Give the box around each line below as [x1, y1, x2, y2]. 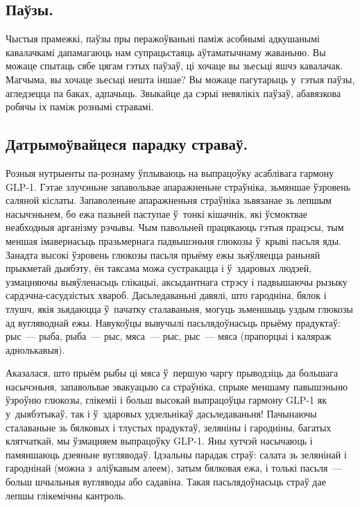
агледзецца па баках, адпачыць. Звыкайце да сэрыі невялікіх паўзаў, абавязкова [6, 85, 341, 100]
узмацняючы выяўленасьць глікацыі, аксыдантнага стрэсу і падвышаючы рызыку [6, 274, 348, 289]
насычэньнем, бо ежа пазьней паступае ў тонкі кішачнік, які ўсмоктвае [6, 206, 307, 221]
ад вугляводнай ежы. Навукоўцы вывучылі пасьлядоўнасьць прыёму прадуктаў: [6, 315, 341, 329]
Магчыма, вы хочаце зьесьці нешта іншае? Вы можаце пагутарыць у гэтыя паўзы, [6, 71, 355, 86]
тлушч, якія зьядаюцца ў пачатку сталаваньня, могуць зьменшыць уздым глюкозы [6, 301, 354, 316]
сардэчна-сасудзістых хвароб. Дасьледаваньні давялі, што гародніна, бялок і [6, 288, 327, 302]
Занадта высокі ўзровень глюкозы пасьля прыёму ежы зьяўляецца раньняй [6, 247, 320, 261]
